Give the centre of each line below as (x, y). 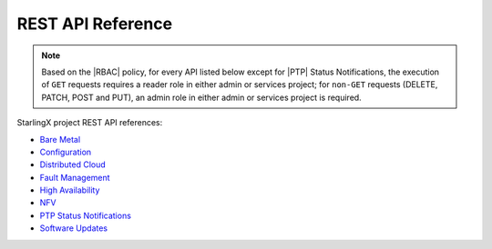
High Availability (70, 190)
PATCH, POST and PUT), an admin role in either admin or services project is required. (201, 97)
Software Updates (74, 228)
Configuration (66, 152)
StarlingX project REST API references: (90, 123)
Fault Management (75, 177)
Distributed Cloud (73, 164)
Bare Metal (60, 139)
